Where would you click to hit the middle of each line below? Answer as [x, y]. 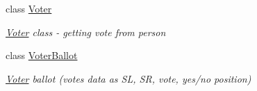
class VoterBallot [42, 55]
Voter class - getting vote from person [86, 32]
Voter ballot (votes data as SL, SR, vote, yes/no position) [128, 78]
